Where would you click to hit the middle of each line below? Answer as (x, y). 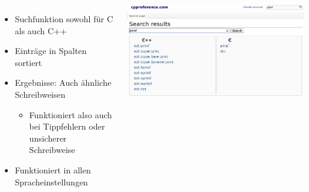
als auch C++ (41, 30)
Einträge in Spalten (51, 51)
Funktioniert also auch (70, 114)
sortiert (28, 62)
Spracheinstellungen (51, 181)
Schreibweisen (40, 94)
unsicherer (48, 138)
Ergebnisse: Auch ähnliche (63, 82)
